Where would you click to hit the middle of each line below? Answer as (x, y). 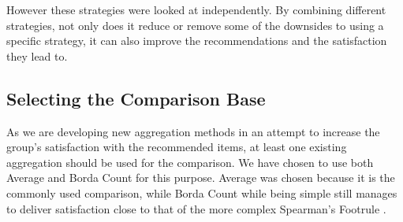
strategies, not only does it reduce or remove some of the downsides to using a (195, 25)
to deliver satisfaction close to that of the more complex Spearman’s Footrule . (196, 208)
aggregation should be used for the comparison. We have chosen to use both (190, 162)
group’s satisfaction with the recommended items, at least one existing (177, 147)
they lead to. (37, 55)
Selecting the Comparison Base (136, 98)
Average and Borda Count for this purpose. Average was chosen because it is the (201, 178)
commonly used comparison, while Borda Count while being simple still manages (202, 192)
